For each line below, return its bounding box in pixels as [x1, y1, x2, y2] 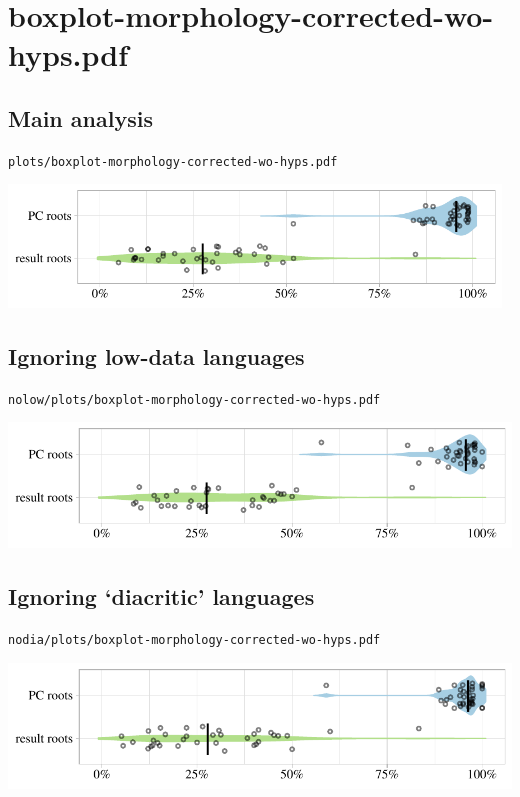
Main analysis [8, 102, 153, 133]
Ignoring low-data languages [8, 340, 305, 371]
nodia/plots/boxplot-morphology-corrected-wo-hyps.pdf [8, 633, 381, 648]
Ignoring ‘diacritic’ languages [8, 581, 315, 612]
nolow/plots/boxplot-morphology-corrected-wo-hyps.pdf [8, 392, 381, 407]
